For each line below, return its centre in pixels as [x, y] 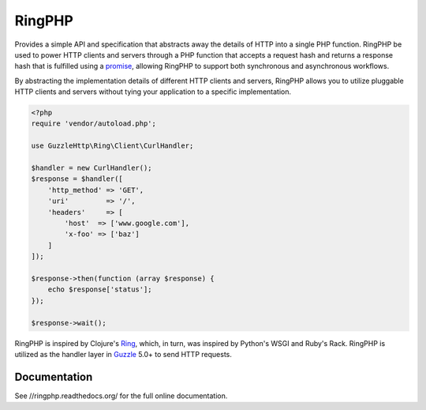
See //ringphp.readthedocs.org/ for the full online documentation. [121, 396]
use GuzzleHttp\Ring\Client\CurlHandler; [112, 146]
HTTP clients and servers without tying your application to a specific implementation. [153, 92]
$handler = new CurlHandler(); [92, 168]
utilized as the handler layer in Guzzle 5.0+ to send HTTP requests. [123, 354]
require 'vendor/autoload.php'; [94, 124]
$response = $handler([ [77, 179]
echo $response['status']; [100, 290]
